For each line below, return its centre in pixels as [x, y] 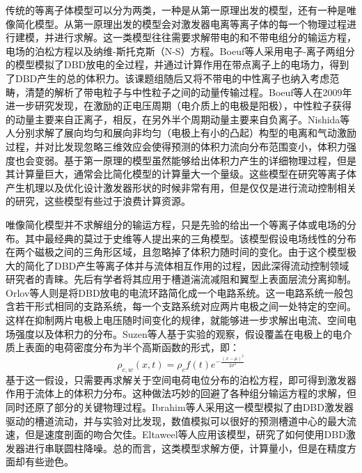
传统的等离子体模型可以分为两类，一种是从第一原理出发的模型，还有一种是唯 [181, 10]
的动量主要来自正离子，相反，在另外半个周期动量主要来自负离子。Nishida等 [178, 119]
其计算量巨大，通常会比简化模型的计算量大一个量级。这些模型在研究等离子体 [181, 174]
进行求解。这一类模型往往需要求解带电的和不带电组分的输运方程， [205, 37]
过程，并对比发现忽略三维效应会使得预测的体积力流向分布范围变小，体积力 [176, 146]
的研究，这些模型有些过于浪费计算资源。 [98, 201]
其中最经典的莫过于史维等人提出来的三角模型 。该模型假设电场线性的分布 [190, 238]
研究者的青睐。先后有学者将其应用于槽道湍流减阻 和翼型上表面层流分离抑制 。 [181, 279]
